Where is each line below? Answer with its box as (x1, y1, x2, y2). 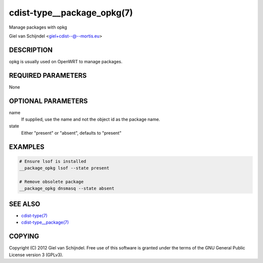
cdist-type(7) (21, 212, 48, 218)
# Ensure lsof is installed (19, 158, 86, 164)
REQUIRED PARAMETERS (9, 71, 87, 80)
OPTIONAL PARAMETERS (9, 97, 88, 105)
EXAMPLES (9, 142, 45, 151)
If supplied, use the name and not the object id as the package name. (21, 117, 160, 123)
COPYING (9, 232, 39, 241)
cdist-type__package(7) (21, 219, 69, 226)
